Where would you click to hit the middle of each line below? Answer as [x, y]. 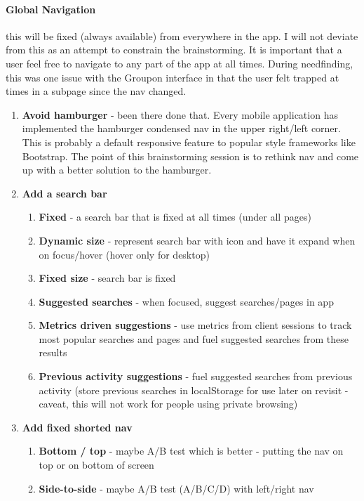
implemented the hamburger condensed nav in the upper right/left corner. [181, 128]
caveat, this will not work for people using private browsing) [168, 404]
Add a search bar [65, 193]
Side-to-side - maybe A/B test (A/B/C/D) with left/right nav [176, 488]
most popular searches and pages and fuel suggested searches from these [194, 338]
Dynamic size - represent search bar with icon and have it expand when [197, 240]
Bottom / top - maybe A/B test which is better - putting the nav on [191, 451]
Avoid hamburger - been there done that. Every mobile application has [180, 114]
